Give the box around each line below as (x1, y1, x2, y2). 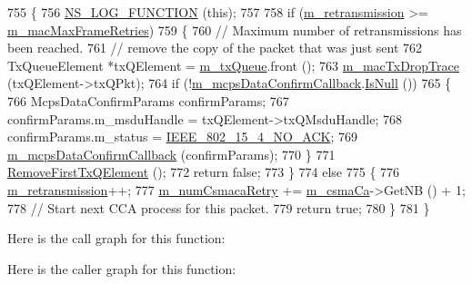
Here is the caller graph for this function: (7, 259, 236, 278)
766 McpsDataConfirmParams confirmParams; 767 (7, 91, 289, 110)
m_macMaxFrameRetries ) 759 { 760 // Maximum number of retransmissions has (7, 20, 462, 39)
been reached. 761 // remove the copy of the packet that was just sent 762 (7, 38, 423, 57)
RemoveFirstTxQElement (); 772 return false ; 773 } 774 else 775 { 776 (7, 162, 400, 181)
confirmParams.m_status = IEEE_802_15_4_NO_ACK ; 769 (7, 127, 357, 146)
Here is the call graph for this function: (7, 229, 226, 248)
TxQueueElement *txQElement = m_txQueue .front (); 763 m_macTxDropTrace (7, 55, 459, 74)
